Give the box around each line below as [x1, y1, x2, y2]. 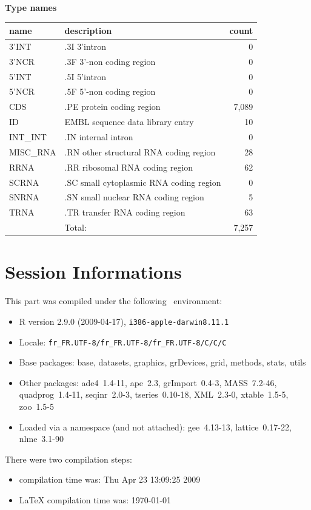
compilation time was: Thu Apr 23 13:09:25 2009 [19, 473, 201, 486]
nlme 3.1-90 [19, 432, 64, 445]
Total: [64, 221, 87, 234]
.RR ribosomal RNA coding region [64, 160, 193, 173]
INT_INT [9, 131, 47, 143]
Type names [5, 1, 57, 13]
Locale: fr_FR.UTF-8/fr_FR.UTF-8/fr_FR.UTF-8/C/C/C [19, 335, 227, 348]
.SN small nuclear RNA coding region [64, 191, 204, 203]
